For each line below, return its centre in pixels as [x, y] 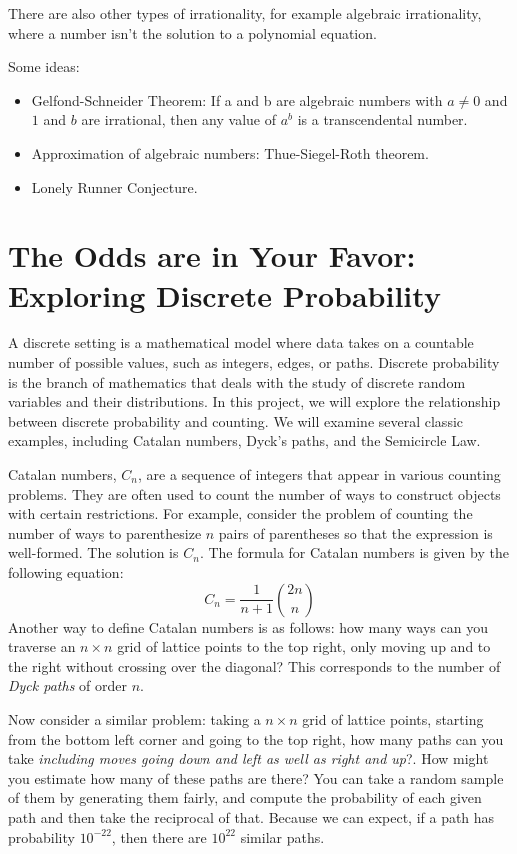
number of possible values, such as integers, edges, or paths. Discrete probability [254, 362]
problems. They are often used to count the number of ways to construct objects [254, 493]
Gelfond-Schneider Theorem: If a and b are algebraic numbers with [237, 99]
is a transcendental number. [382, 119]
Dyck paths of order [67, 685]
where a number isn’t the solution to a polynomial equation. [192, 32]
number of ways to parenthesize [105, 532]
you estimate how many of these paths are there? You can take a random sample [256, 777]
